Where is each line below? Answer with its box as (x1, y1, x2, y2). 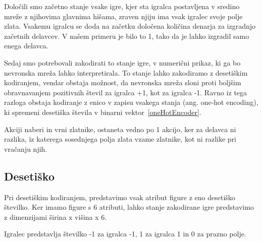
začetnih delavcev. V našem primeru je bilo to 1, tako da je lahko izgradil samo (4, 30, 249, 41)
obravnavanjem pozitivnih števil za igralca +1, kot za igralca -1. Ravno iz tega (4, 87, 247, 97)
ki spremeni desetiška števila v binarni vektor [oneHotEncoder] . (4, 106, 201, 117)
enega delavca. (4, 40, 48, 51)
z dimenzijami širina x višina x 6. (4, 211, 107, 222)
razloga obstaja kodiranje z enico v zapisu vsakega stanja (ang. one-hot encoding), (4, 97, 258, 107)
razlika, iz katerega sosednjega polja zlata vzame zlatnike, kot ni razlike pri (4, 134, 236, 144)
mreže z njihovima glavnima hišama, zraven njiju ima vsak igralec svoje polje (4, 11, 243, 21)
